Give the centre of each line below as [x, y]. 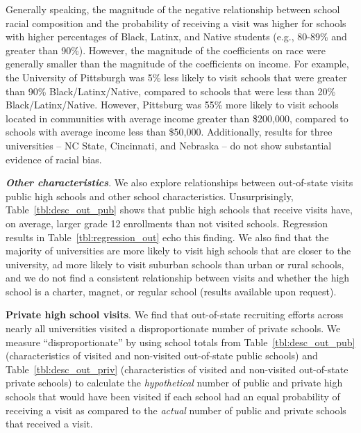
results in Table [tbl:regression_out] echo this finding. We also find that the [167, 237]
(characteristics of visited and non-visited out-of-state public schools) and [162, 356]
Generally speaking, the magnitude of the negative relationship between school [173, 9]
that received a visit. [49, 424]
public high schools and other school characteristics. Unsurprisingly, [150, 196]
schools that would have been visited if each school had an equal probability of [173, 397]
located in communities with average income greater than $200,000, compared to [177, 118]
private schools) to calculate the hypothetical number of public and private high [174, 383]
